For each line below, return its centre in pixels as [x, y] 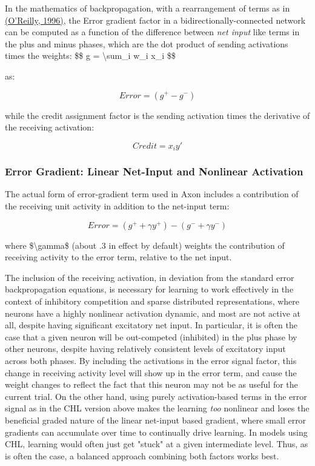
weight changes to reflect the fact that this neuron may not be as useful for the [151, 384]
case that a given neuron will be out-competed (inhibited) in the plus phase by [151, 336]
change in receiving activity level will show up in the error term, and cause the [151, 372]
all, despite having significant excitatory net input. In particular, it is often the [151, 325]
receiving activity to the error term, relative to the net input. [118, 257]
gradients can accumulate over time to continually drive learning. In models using [156, 432]
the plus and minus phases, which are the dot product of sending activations [147, 43]
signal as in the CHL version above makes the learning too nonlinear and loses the [157, 408]
